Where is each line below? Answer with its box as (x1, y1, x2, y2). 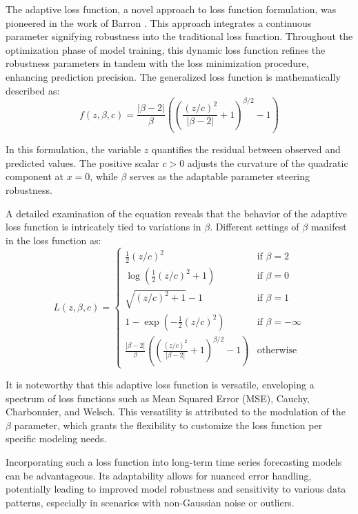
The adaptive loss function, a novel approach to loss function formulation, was (6, 2, 337, 16)
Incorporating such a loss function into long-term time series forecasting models (6, 454, 342, 468)
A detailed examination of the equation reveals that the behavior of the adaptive (6, 206, 347, 220)
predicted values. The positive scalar (6, 155, 159, 170)
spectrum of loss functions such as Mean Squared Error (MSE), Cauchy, (6, 391, 310, 405)
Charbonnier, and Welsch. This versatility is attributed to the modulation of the (6, 404, 346, 419)
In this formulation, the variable (6, 142, 141, 157)
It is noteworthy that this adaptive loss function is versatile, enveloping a (6, 377, 315, 391)
